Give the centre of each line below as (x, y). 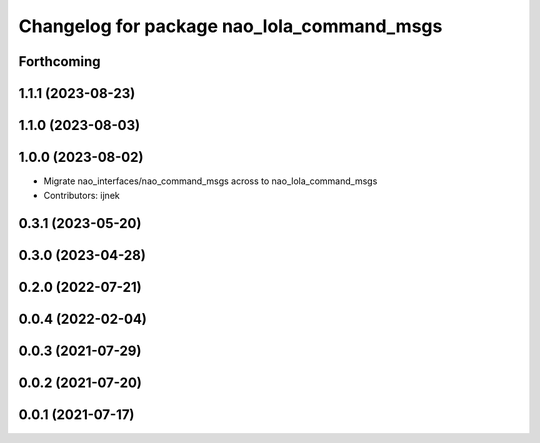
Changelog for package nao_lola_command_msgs (230, 26)
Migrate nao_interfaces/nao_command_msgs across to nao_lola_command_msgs (210, 181)
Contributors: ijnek (81, 195)
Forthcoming (59, 61)
